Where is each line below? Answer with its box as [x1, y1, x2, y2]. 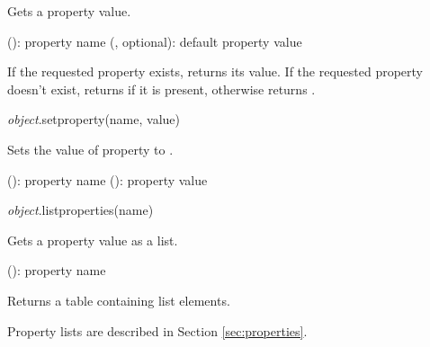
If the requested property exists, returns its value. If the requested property [7, 62, 423, 81]
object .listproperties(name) [7, 200, 154, 219]
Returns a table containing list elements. [7, 290, 230, 309]
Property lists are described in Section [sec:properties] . [7, 321, 308, 340]
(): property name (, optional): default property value [7, 31, 302, 50]
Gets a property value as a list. [7, 230, 178, 249]
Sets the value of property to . [7, 139, 174, 158]
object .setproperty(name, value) [7, 110, 180, 129]
